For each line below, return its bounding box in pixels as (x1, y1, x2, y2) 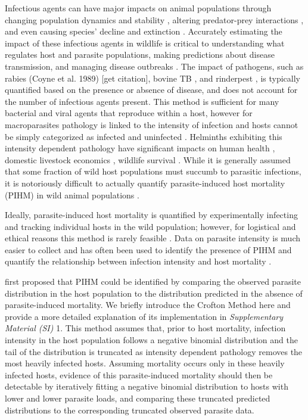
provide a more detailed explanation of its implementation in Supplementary (5, 310, 284, 322)
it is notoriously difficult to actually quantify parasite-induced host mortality (5, 176, 285, 189)
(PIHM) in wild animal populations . (5, 188, 139, 201)
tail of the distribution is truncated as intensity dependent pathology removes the (5, 345, 303, 357)
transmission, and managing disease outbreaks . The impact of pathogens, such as (5, 60, 304, 72)
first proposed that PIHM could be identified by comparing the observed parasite (5, 275, 301, 288)
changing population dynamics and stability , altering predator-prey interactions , (5, 13, 304, 26)
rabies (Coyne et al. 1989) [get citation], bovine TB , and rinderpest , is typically (5, 71, 300, 84)
